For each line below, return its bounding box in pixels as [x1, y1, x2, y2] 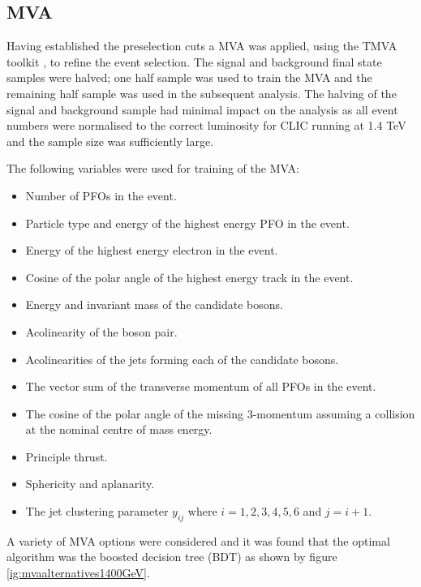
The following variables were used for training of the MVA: [6, 160, 299, 177]
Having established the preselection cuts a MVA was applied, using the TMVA [6, 37, 397, 54]
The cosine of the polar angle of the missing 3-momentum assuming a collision [25, 405, 415, 422]
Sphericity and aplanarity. [25, 475, 155, 492]
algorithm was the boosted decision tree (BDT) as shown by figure [6, 548, 337, 565]
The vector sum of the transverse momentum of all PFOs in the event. [25, 378, 376, 395]
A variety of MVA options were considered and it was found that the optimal [6, 532, 390, 549]
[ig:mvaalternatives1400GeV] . [6, 564, 150, 581]
